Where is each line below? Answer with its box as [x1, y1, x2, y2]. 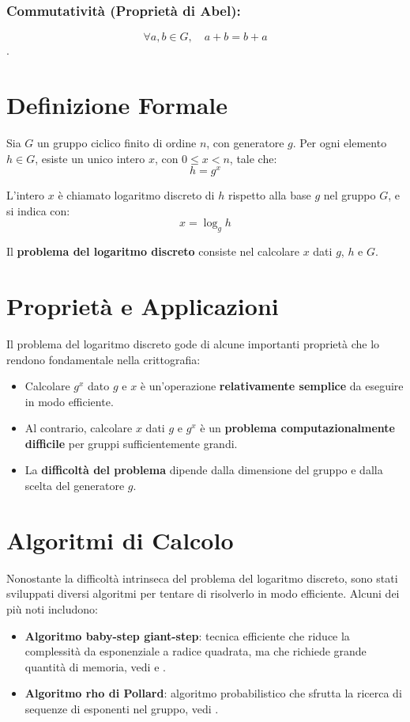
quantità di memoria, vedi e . [24, 658, 166, 674]
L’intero [6, 187, 45, 203]
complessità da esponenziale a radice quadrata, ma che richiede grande [24, 643, 367, 659]
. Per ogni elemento [292, 134, 387, 150]
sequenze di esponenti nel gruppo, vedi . [24, 700, 219, 716]
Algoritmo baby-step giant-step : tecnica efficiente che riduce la [24, 627, 350, 644]
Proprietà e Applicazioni [6, 289, 279, 321]
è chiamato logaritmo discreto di [58, 187, 215, 203]
